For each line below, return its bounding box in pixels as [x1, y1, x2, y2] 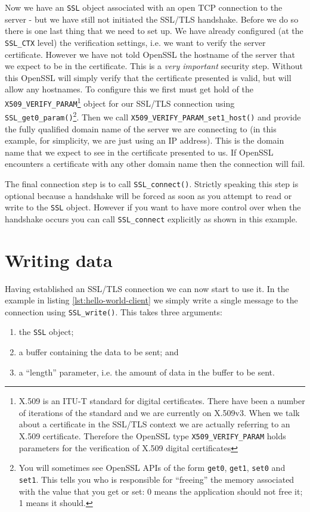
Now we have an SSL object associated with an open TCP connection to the [5, 1, 283, 13]
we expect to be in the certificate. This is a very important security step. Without [5, 60, 303, 72]
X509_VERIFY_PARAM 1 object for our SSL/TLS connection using [5, 95, 235, 109]
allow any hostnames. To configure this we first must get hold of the [5, 83, 253, 95]
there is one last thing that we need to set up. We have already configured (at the [5, 24, 303, 37]
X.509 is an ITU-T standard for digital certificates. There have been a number [18, 395, 305, 407]
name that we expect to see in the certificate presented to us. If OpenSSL [5, 145, 274, 158]
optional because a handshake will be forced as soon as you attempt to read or [5, 189, 292, 201]
